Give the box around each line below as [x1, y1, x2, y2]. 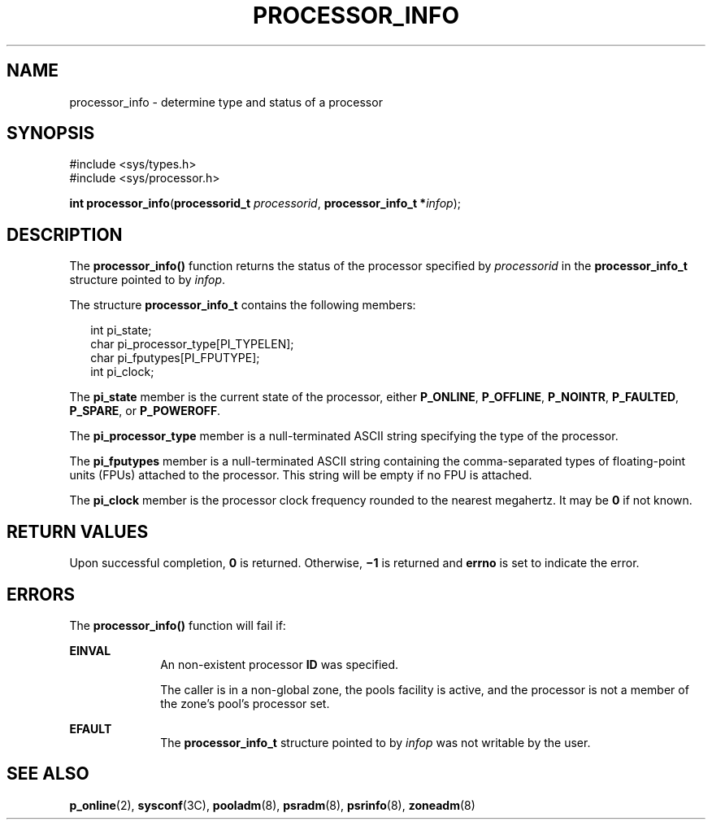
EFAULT [69, 721, 112, 736]
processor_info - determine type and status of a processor [69, 94, 383, 109]
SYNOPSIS [7, 123, 95, 144]
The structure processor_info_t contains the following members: [69, 298, 416, 312]
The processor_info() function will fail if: [69, 618, 286, 632]
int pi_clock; [90, 365, 154, 379]
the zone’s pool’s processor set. [160, 696, 330, 710]
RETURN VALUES [7, 521, 149, 542]
